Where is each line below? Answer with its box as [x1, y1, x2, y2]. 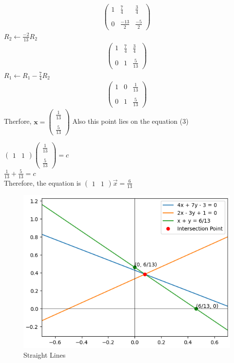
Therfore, [4, 116, 32, 126]
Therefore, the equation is [4, 177, 81, 188]
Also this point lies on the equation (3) [72, 116, 189, 126]
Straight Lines [23, 349, 66, 360]
